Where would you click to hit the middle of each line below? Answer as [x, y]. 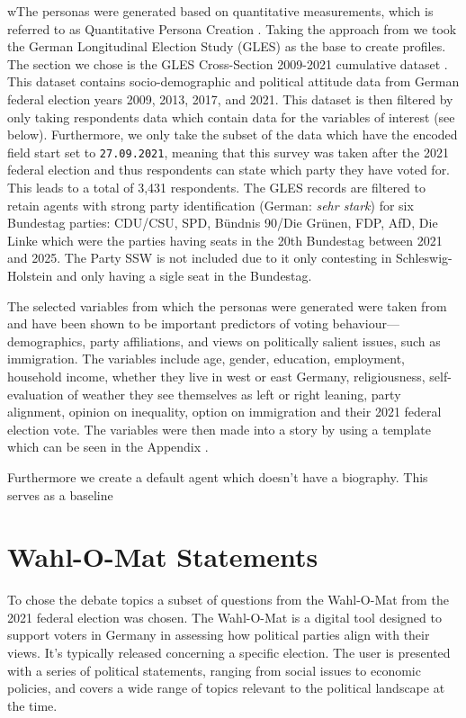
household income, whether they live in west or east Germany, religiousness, [216, 376]
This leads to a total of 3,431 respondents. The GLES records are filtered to [216, 187]
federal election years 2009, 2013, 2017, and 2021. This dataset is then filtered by [230, 99]
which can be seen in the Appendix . [108, 447]
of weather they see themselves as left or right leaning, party [234, 394]
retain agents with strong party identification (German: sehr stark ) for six [211, 205]
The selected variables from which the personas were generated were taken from [227, 305]
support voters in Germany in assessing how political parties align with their [219, 635]
